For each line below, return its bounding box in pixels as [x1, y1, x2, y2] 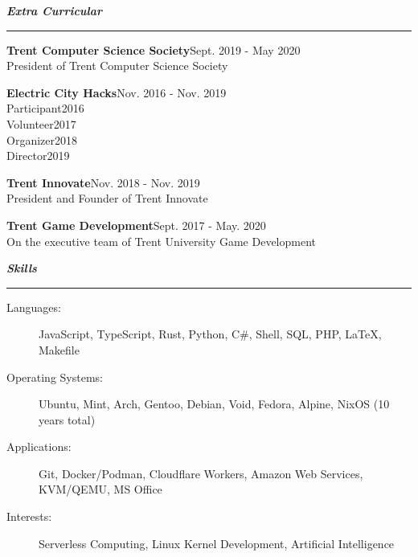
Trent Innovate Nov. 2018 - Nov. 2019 [6, 174, 200, 190]
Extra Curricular [6, 2, 103, 18]
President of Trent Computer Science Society [6, 57, 228, 74]
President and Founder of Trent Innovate [6, 190, 208, 207]
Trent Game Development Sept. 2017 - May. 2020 [6, 216, 266, 233]
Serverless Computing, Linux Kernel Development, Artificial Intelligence [39, 534, 395, 551]
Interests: [6, 508, 52, 525]
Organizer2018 [6, 131, 77, 148]
